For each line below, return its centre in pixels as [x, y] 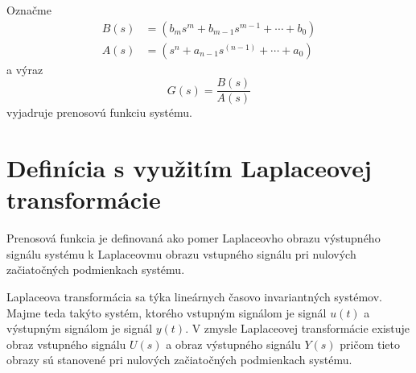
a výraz [25, 69]
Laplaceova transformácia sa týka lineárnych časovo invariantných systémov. [194, 296]
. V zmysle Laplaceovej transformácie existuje [298, 328]
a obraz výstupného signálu [233, 344]
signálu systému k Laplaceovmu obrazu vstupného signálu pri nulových [181, 253]
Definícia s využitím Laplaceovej [189, 168]
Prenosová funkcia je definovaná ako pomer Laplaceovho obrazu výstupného [194, 238]
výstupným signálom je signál [80, 328]
